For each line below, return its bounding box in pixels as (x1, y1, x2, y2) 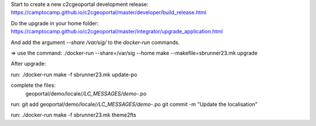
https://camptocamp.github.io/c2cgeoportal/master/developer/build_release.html (11, 9, 207, 16)
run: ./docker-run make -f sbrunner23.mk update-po (11, 71, 138, 78)
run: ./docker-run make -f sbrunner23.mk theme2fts (11, 111, 137, 118)
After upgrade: (11, 60, 46, 67)
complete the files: (11, 82, 56, 89)
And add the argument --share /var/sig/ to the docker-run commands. (11, 39, 180, 46)
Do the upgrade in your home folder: (11, 19, 99, 26)
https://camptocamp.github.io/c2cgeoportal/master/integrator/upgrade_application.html (11, 28, 223, 35)
